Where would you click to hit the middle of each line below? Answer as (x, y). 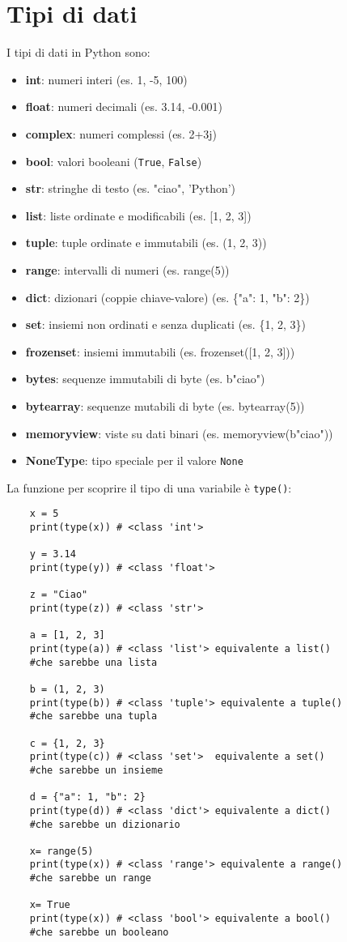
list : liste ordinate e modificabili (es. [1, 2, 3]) (138, 215)
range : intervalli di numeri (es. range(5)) (127, 269)
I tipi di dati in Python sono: (78, 52)
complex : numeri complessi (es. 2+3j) (121, 133)
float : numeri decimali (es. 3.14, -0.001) (124, 107)
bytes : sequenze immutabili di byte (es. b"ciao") (145, 379)
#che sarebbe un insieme (96, 770)
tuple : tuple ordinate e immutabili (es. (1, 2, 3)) (146, 243)
